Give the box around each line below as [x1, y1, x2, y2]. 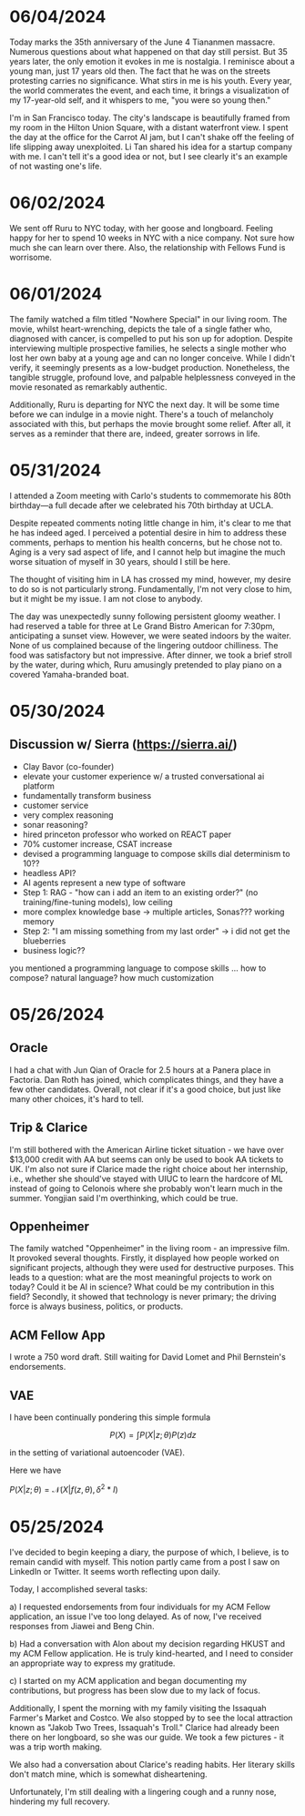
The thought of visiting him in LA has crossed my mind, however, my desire [9, 574, 291, 585]
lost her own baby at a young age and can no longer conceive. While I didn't [9, 352, 296, 363]
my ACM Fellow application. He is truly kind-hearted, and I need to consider [9, 1648, 294, 1658]
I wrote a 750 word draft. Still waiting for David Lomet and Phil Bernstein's [9, 1352, 287, 1362]
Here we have [9, 1464, 62, 1475]
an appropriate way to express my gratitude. [9, 1658, 176, 1668]
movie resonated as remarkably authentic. [9, 381, 168, 393]
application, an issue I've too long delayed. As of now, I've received [9, 1610, 262, 1622]
